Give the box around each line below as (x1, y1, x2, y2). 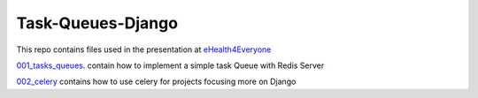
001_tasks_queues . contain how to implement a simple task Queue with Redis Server (16, 60, 325, 71)
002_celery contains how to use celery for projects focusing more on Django (16, 76, 297, 87)
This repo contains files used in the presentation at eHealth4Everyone (16, 44, 272, 55)
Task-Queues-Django (16, 13, 179, 33)
